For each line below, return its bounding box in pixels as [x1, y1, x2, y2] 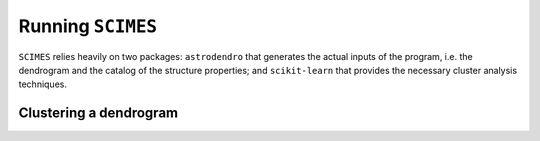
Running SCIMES [18, 15, 158, 37]
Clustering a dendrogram [18, 105, 179, 122]
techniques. [18, 78, 67, 90]
